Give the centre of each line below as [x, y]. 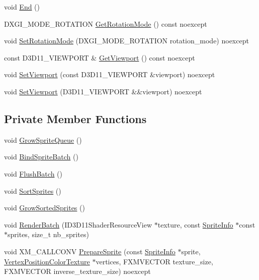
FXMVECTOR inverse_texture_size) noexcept [77, 271]
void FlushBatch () [33, 173]
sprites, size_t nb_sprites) [48, 234]
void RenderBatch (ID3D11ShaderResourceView [78, 224]
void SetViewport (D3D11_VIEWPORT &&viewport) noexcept [103, 91]
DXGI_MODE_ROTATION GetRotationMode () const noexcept [106, 23]
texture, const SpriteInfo [195, 224]
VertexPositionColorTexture [47, 261]
